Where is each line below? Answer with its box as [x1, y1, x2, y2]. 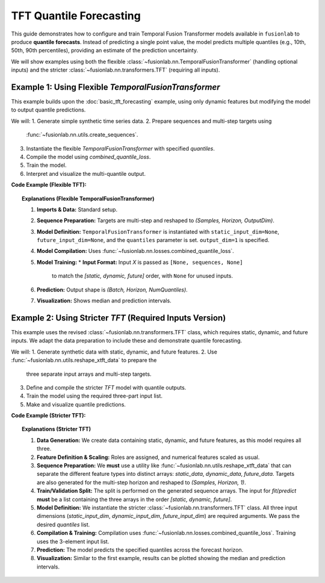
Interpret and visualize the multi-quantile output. [26, 170, 146, 177]
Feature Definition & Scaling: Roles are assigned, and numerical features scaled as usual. [37, 454, 260, 461]
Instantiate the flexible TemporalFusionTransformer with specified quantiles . [26, 145, 215, 152]
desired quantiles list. [37, 521, 90, 528]
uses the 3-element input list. [37, 538, 110, 545]
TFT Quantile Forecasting [11, 9, 141, 22]
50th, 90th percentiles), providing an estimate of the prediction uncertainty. [11, 47, 199, 54]
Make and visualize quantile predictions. [26, 401, 126, 408]
